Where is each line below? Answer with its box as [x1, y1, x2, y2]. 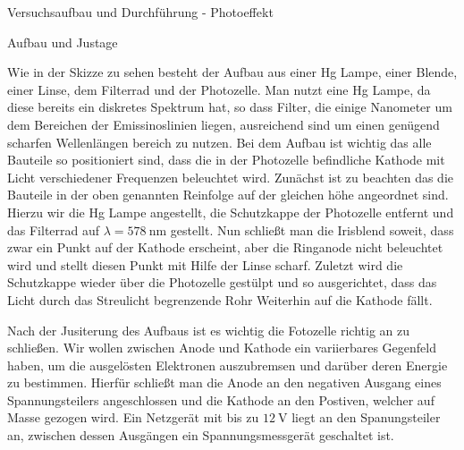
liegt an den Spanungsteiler [291, 408, 441, 427]
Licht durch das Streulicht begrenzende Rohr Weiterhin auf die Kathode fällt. [7, 290, 433, 309]
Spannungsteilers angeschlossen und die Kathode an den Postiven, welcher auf [7, 390, 434, 409]
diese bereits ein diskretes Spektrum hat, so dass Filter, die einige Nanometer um [7, 98, 452, 116]
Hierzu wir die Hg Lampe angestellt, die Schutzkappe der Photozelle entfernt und [7, 202, 454, 221]
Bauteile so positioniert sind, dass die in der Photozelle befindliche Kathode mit [7, 150, 445, 169]
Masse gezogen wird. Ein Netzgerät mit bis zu [7, 408, 259, 427]
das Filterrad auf [7, 220, 100, 239]
